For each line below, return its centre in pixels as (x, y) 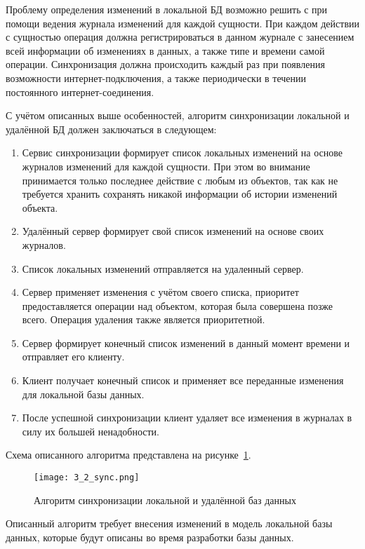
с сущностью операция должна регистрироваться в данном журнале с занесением (180, 37)
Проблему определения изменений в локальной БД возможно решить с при (167, 9)
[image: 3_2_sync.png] (87, 478)
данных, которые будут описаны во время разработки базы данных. (150, 537)
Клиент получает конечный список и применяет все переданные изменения (183, 380)
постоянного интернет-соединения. (80, 91)
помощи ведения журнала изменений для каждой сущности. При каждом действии (182, 23)
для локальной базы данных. (83, 394)
